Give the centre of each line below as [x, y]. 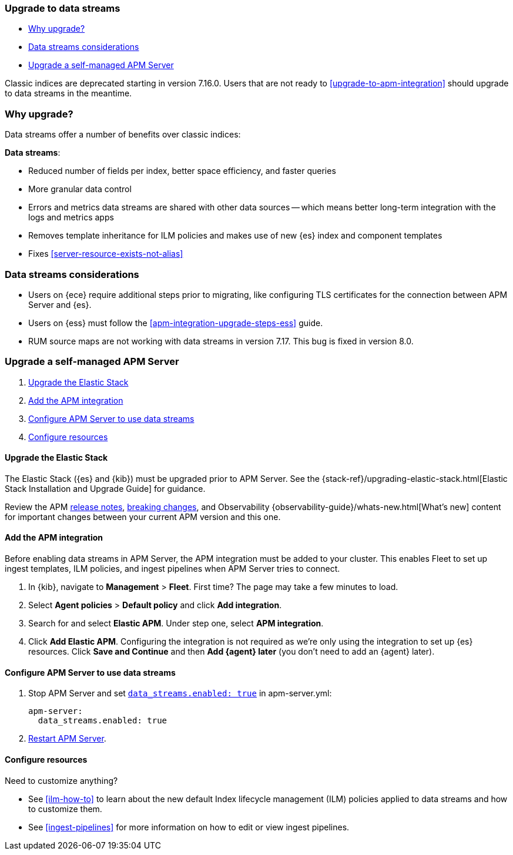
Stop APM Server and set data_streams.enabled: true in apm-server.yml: [180, 693]
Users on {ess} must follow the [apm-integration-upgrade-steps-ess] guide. [176, 323]
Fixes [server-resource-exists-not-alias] [106, 254]
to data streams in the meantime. [68, 93]
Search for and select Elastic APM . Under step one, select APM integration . [176, 623]
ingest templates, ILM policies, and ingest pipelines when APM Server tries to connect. [172, 569]
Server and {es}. [60, 304]
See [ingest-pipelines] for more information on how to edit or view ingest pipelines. [189, 827]
